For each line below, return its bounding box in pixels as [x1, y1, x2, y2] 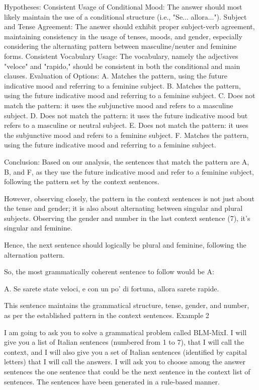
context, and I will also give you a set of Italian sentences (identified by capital [4, 346, 247, 357]
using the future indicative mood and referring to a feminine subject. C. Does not [4, 90, 255, 101]
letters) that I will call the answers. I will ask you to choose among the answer [4, 356, 246, 367]
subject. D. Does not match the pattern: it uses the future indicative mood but [4, 110, 248, 120]
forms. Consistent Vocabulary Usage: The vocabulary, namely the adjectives [4, 50, 238, 61]
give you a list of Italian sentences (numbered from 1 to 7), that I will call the [4, 337, 244, 347]
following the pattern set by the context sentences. [4, 176, 159, 187]
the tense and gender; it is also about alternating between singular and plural [4, 203, 243, 213]
